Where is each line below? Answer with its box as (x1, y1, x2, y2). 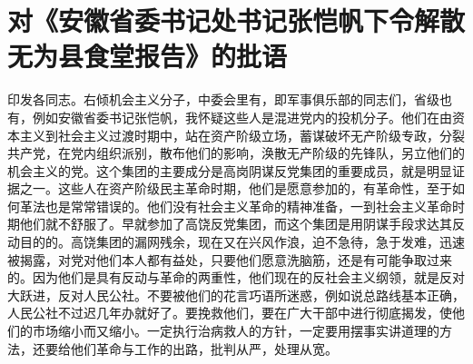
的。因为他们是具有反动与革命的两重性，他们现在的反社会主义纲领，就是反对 (7, 268, 465, 287)
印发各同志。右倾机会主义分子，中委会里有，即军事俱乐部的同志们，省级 (7, 90, 439, 109)
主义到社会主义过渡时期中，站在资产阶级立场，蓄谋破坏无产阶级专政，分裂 (19, 125, 465, 144)
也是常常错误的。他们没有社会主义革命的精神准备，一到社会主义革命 (44, 196, 452, 215)
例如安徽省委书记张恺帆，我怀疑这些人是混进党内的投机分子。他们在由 (32, 107, 452, 126)
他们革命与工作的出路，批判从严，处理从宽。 (70, 339, 338, 358)
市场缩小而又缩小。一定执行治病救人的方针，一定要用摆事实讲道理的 (32, 321, 439, 340)
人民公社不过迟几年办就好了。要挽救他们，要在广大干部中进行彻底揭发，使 (7, 303, 452, 322)
